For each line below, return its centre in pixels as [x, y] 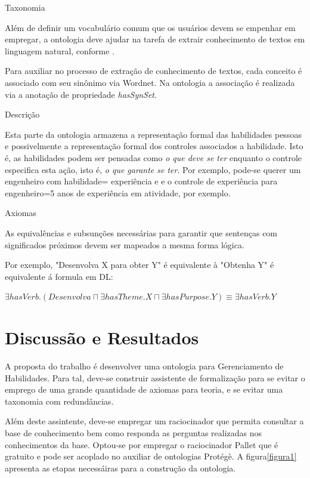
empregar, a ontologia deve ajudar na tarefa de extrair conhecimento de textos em [155, 39]
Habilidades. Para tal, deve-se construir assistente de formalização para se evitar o [155, 377]
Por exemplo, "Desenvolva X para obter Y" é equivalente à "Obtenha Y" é [139, 265]
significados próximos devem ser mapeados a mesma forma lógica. [125, 244]
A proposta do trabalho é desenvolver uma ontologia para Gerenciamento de [144, 366]
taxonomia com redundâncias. [59, 401]
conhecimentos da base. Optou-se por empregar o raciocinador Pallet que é [142, 444]
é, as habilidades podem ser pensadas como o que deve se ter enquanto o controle [154, 157]
